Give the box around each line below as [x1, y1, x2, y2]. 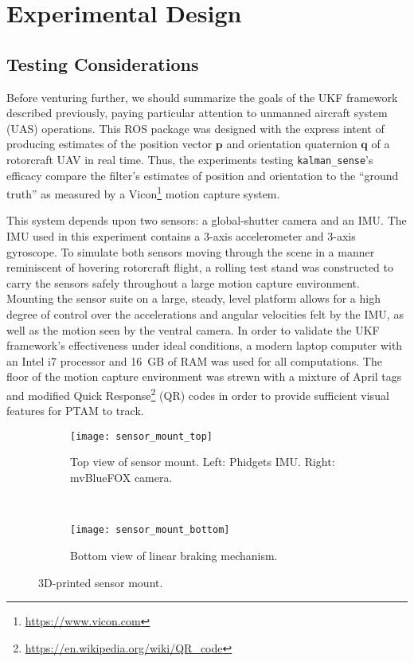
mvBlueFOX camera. [70, 469, 173, 486]
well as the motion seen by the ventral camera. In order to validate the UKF [6, 321, 380, 338]
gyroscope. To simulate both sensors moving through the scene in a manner [6, 243, 375, 260]
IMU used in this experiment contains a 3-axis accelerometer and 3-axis [6, 228, 356, 245]
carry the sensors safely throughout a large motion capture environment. [6, 274, 360, 291]
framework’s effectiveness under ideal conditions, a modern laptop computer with [6, 337, 403, 354]
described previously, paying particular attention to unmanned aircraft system [6, 104, 388, 121]
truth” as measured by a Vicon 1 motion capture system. [6, 183, 280, 202]
